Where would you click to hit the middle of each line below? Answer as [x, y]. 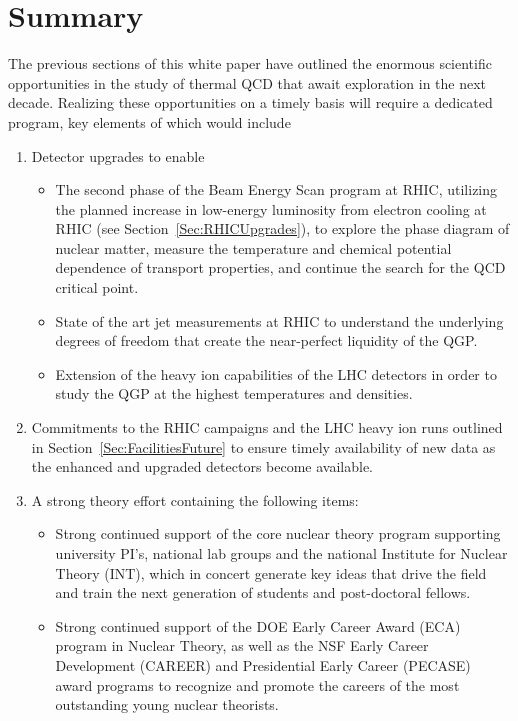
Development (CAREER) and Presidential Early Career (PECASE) [263, 664]
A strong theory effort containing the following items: [195, 499]
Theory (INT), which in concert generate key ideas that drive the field [271, 572]
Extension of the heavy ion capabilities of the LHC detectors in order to [276, 373]
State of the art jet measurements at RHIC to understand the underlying [279, 320]
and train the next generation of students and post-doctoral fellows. [263, 592]
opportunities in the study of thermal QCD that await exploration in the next [247, 82]
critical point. [97, 287]
